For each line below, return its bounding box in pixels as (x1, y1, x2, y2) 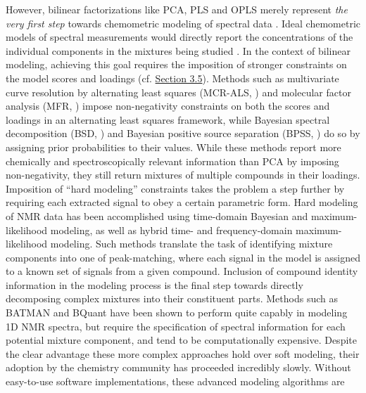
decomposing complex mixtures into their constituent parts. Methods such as (6, 291, 338, 306)
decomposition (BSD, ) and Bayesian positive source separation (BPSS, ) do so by (6, 126, 360, 141)
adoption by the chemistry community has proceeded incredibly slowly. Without (6, 360, 351, 375)
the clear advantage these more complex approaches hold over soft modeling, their (6, 346, 360, 361)
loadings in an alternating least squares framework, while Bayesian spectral (6, 112, 330, 127)
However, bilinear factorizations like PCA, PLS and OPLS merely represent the (6, 2, 348, 16)
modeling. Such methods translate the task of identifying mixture (50, 236, 333, 251)
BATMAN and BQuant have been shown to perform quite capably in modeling (6, 305, 348, 320)
